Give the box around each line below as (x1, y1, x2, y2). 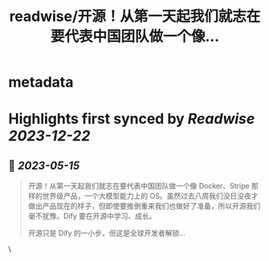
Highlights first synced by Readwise (8, 110, 255, 128)
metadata (8, 73, 74, 92)
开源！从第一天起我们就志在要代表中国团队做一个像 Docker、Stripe (27, 181, 251, 191)
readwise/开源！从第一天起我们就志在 (9, 7, 261, 26)
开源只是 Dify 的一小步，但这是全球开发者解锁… (27, 228, 186, 238)
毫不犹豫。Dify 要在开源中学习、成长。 (27, 211, 157, 221)
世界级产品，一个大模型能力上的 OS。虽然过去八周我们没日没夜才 (42, 191, 259, 201)
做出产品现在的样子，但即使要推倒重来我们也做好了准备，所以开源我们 (27, 202, 261, 211)
